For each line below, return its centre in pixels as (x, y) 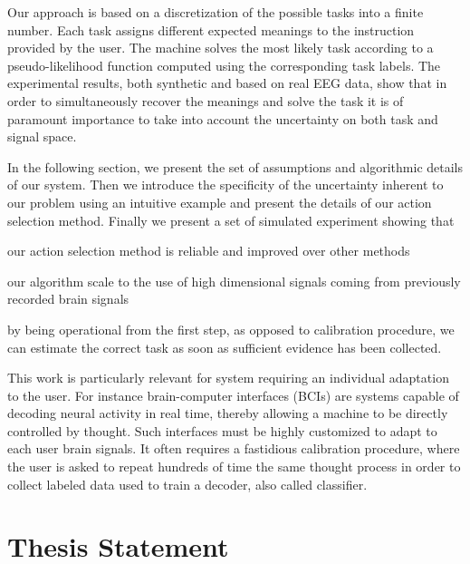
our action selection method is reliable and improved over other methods (209, 251)
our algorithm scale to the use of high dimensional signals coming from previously (234, 281)
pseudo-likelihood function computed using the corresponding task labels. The (224, 65)
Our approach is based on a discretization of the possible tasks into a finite (216, 12)
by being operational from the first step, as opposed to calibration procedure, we (231, 329)
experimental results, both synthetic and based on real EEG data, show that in (227, 83)
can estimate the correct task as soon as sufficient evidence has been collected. (225, 347)
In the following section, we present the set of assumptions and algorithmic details (235, 166)
